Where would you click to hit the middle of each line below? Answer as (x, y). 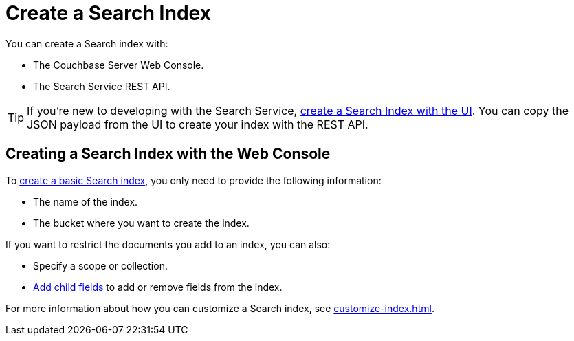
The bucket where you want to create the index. (141, 223)
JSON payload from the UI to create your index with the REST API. (198, 124)
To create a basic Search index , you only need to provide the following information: (194, 180)
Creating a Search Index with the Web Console (168, 154)
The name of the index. (86, 201)
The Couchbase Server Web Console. (119, 65)
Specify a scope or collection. (100, 265)
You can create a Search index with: (87, 43)
